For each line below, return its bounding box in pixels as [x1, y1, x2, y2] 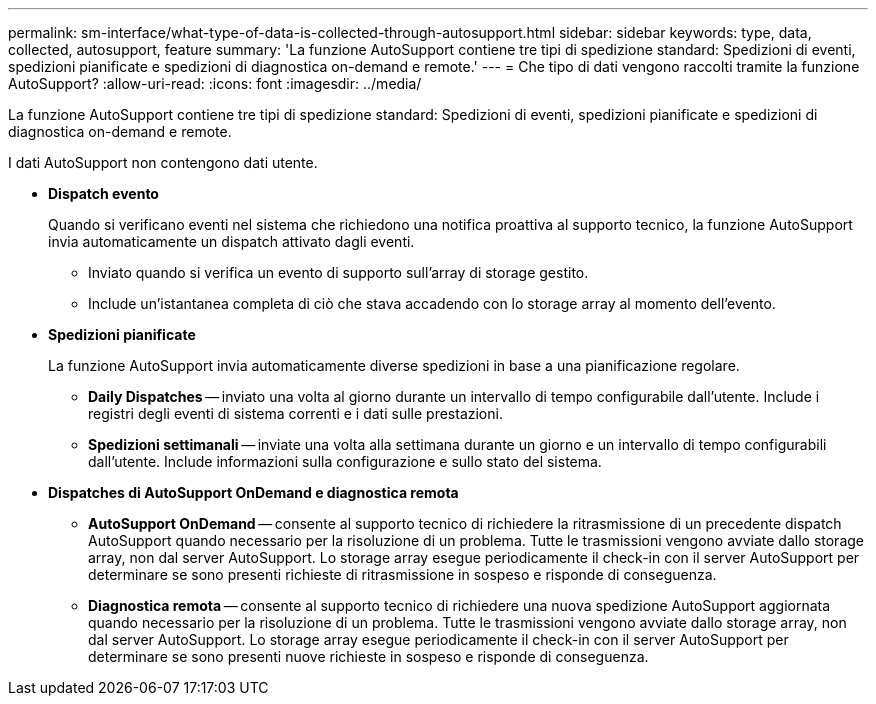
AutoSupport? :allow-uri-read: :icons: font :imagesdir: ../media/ [8, 75, 422, 92]
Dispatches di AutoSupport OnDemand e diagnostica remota [48, 484, 459, 501]
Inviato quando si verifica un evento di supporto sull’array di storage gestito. [88, 264, 589, 281]
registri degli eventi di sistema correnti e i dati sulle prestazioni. [88, 405, 503, 422]
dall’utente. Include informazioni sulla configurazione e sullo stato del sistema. [88, 453, 602, 470]
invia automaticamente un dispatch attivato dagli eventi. [48, 233, 415, 250]
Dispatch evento [48, 185, 159, 202]
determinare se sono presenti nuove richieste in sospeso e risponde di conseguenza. [88, 648, 649, 665]
